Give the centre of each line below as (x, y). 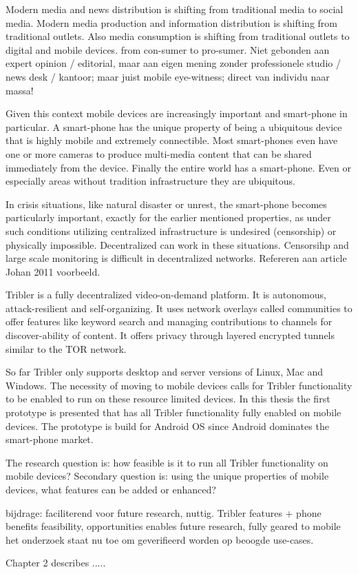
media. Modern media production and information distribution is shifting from (171, 22)
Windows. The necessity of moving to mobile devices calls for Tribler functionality (179, 385)
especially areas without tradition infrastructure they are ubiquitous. (150, 181)
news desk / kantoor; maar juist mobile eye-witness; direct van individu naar (168, 76)
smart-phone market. (50, 439)
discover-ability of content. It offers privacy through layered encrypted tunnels (170, 335)
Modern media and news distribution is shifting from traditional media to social (175, 9)
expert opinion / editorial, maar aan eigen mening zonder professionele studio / (173, 63)
